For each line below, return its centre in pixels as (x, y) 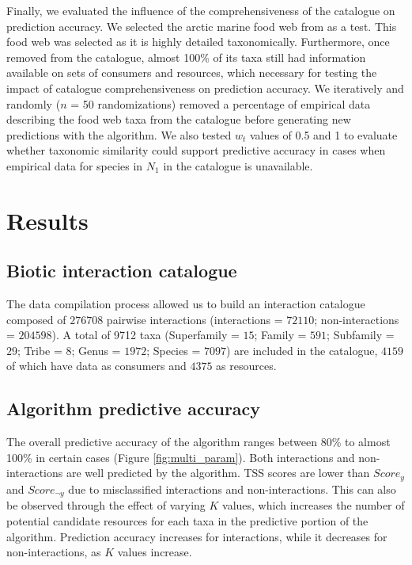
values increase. (155, 552)
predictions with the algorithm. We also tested (119, 134)
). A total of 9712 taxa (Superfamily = (146, 335)
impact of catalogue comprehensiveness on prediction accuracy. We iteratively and (205, 88)
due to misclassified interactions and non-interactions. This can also (232, 489)
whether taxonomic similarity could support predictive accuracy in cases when (196, 150)
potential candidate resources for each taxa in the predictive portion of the (187, 520)
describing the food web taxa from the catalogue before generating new (179, 119)
